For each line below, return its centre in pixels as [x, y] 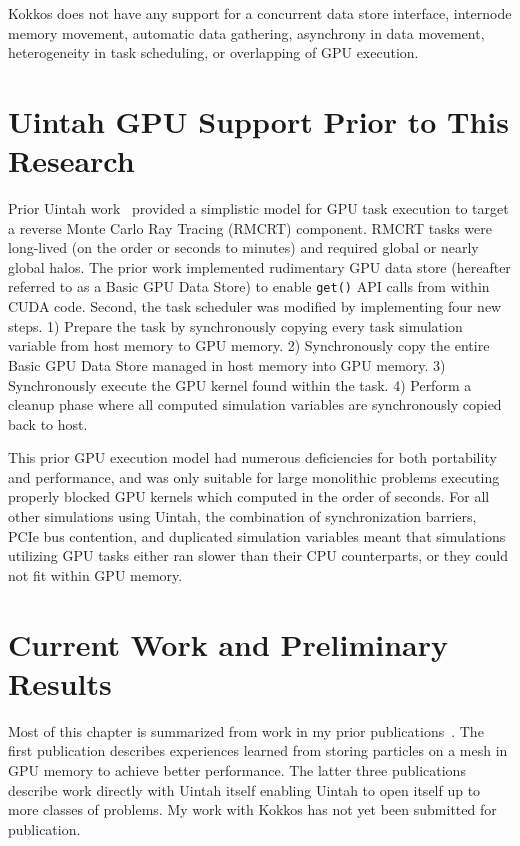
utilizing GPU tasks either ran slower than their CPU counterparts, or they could [258, 555]
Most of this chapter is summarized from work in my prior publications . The [246, 730]
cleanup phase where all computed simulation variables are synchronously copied [255, 404]
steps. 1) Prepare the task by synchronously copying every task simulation [235, 325]
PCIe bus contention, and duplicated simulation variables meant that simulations [257, 535]
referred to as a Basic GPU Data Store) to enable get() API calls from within [249, 286]
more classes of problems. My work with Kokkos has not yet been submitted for [252, 809]
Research [71, 160]
